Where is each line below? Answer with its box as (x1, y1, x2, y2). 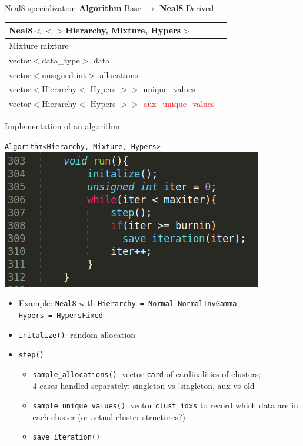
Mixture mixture (9, 39, 69, 51)
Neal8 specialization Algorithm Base (5, 2, 141, 14)
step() (18, 351, 44, 360)
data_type (42, 53, 80, 66)
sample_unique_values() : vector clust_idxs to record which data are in (32, 399, 298, 411)
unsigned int (42, 68, 86, 81)
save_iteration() (32, 433, 101, 442)
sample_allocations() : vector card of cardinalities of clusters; (32, 367, 261, 380)
